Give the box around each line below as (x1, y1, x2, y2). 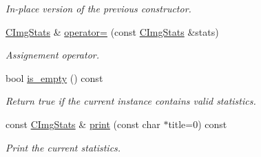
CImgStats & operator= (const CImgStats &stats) (6, 24, 219, 39)
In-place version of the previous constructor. (6, 1, 191, 15)
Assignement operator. (6, 48, 99, 62)
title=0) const (168, 116, 227, 131)
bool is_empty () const (6, 70, 103, 85)
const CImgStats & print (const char (6, 116, 160, 131)
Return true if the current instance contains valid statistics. (6, 94, 256, 108)
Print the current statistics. (6, 140, 121, 154)
